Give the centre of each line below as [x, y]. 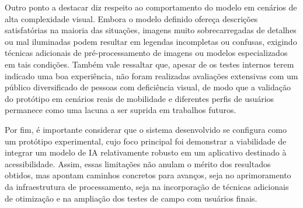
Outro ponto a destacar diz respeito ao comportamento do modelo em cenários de [151, 7]
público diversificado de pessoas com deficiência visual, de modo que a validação [148, 87]
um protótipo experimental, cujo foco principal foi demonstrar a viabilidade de [146, 141]
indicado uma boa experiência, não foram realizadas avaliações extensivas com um [151, 75]
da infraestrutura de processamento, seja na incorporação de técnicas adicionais [147, 186]
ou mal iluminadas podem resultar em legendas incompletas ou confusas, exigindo [151, 41]
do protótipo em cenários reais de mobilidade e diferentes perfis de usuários [140, 98]
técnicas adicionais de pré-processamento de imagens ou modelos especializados [146, 53]
